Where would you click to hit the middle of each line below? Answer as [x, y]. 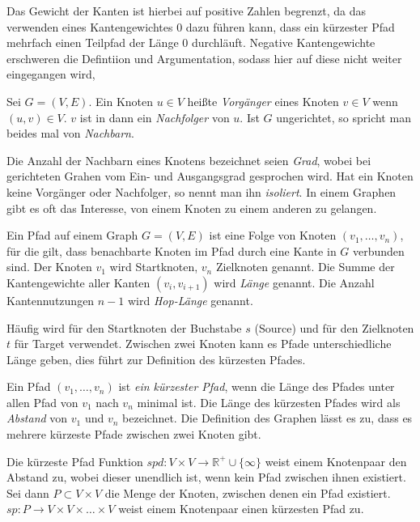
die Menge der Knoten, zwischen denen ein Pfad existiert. [248, 492]
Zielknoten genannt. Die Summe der [305, 267]
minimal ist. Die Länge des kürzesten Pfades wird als [269, 402]
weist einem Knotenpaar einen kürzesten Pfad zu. [241, 509]
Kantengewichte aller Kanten [78, 282]
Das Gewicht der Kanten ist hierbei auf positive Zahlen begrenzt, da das [187, 11]
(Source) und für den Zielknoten [334, 327]
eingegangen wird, [51, 74]
